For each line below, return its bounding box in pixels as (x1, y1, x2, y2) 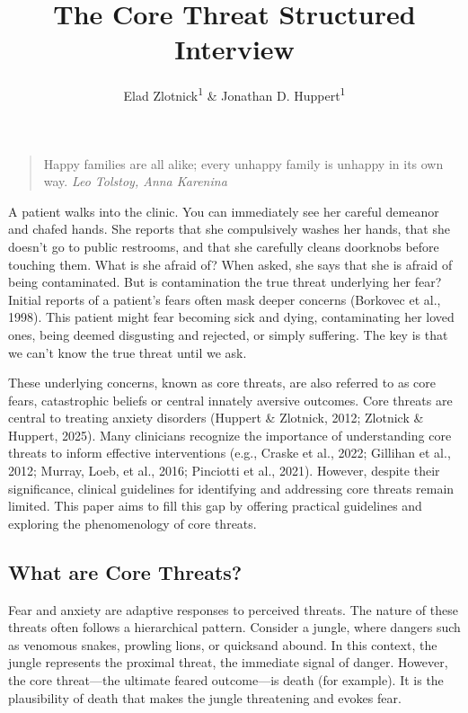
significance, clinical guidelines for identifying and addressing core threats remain (8, 478, 455, 497)
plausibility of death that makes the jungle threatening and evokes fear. (8, 688, 402, 707)
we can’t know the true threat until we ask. (8, 343, 247, 361)
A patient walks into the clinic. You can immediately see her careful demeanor (8, 201, 439, 220)
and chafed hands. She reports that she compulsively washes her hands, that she (8, 219, 450, 238)
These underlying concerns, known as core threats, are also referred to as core (8, 373, 436, 392)
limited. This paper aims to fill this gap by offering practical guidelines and (8, 496, 422, 515)
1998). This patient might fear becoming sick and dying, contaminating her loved (8, 307, 455, 326)
